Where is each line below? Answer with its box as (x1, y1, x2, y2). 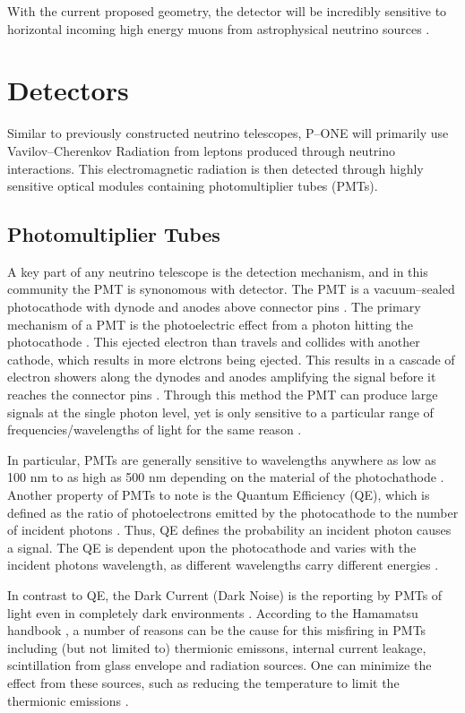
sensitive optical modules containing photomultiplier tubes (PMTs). (7, 176, 378, 195)
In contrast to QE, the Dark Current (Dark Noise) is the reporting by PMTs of (7, 585, 443, 604)
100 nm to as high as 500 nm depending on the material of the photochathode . (7, 468, 444, 486)
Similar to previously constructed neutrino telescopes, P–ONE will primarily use (7, 124, 449, 142)
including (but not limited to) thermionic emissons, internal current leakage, (7, 638, 426, 657)
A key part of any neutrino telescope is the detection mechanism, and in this (7, 262, 428, 280)
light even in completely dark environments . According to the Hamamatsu (7, 603, 418, 622)
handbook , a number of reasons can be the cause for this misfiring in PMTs (7, 621, 426, 640)
